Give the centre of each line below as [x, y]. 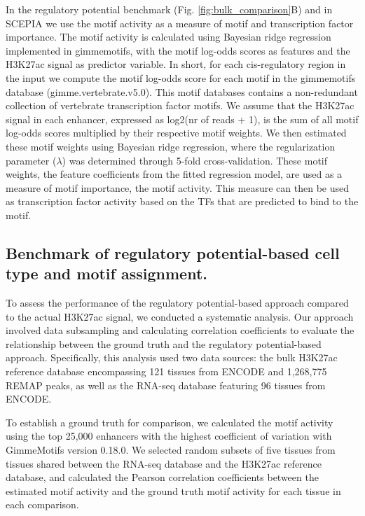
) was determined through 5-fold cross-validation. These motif [195, 160]
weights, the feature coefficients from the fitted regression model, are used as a [174, 174]
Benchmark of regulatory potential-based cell [173, 252]
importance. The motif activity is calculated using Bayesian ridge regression [168, 37]
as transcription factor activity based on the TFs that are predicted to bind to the [182, 201]
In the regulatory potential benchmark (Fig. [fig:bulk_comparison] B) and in [169, 9]
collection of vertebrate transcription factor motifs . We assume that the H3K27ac [180, 105]
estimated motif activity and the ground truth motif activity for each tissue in [173, 490]
